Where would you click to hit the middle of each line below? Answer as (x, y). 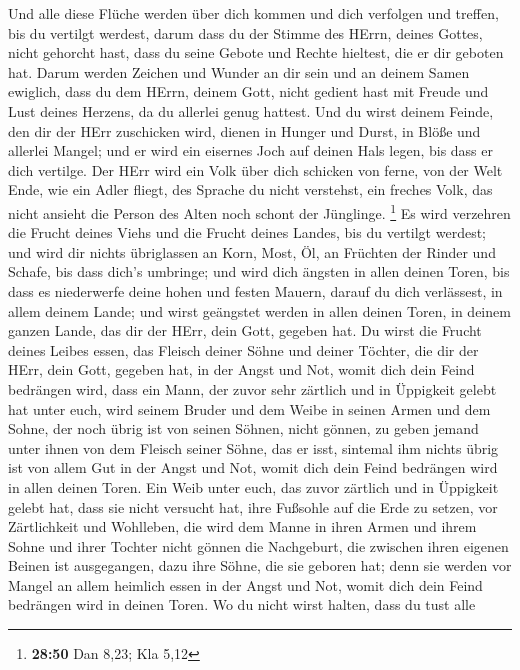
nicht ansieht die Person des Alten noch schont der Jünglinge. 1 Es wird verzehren (259, 211)
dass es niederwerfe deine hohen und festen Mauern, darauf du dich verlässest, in (255, 290)
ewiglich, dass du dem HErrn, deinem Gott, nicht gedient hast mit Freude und (248, 91)
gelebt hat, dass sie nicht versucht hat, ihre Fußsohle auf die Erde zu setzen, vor (253, 506)
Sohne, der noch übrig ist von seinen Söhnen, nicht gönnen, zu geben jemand (243, 428)
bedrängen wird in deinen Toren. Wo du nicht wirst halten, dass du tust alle (242, 604)
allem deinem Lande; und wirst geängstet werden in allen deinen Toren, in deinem (259, 310)
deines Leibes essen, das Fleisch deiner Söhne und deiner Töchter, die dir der (243, 349)
